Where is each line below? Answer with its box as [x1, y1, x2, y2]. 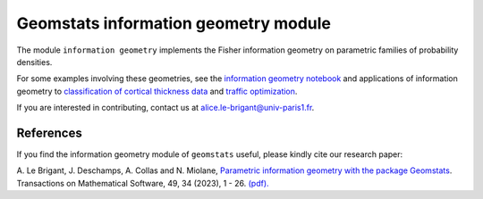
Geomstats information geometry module [16, 13, 331, 33]
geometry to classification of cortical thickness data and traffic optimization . [16, 86, 298, 96]
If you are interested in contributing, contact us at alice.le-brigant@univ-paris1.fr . [16, 103, 315, 113]
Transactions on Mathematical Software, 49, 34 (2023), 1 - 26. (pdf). [16, 178, 269, 188]
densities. [16, 56, 53, 67]
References [16, 125, 82, 140]
